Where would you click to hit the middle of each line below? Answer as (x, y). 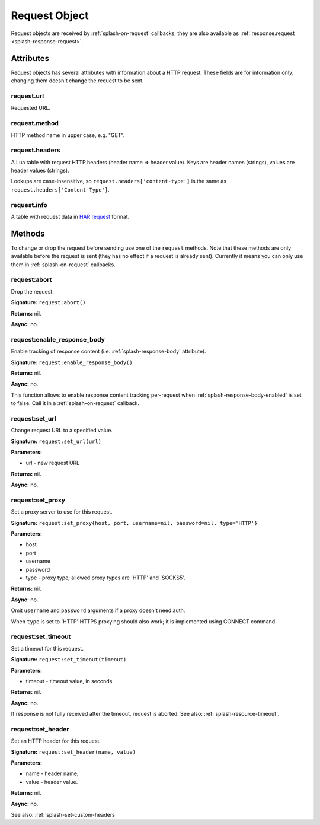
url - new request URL (53, 463)
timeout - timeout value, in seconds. (70, 681)
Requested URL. (31, 108)
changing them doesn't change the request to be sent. (77, 81)
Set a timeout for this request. (47, 648)
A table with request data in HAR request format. (70, 216)
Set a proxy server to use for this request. (62, 512)
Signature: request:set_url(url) (56, 441)
